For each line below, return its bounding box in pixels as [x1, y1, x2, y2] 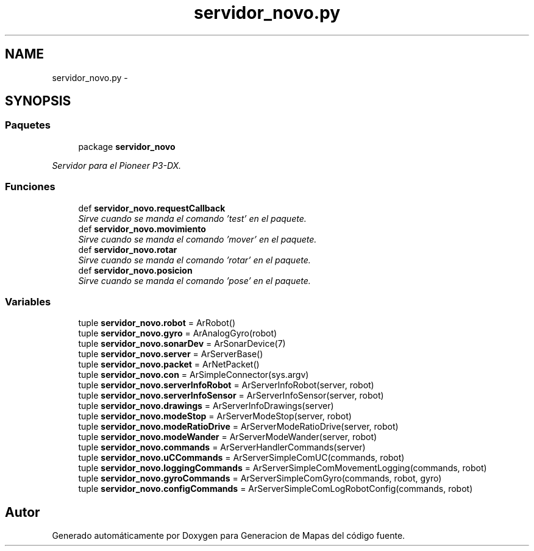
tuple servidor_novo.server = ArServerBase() [78, 349, 263, 360]
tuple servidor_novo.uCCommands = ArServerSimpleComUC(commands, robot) [78, 452, 405, 463]
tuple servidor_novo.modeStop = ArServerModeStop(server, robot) [78, 411, 352, 422]
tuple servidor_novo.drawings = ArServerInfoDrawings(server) [78, 400, 334, 411]
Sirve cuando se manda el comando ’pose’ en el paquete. [78, 275, 311, 286]
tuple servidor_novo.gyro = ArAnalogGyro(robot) [78, 328, 277, 339]
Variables [5, 295, 51, 308]
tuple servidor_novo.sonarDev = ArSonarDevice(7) [78, 338, 286, 349]
